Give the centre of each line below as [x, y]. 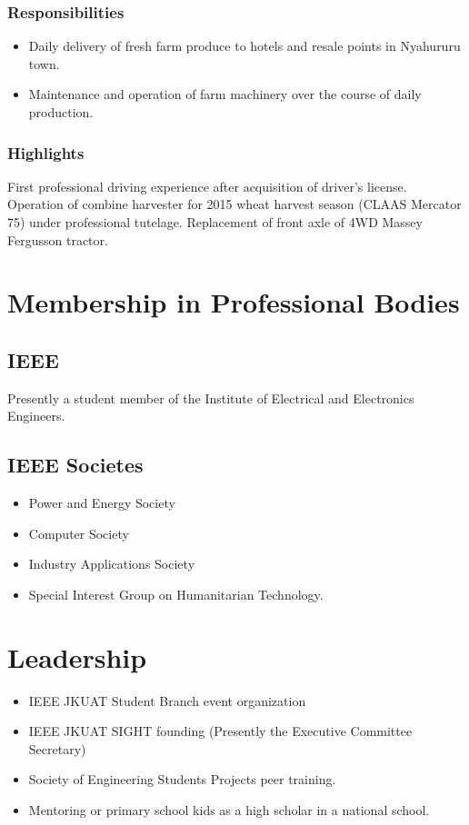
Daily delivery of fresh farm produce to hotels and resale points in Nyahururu [244, 46]
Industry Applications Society [112, 564]
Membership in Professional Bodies [234, 302]
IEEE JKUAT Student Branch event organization [167, 700]
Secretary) [57, 748]
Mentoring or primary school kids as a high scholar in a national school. [229, 810]
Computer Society [79, 533]
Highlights [46, 152]
